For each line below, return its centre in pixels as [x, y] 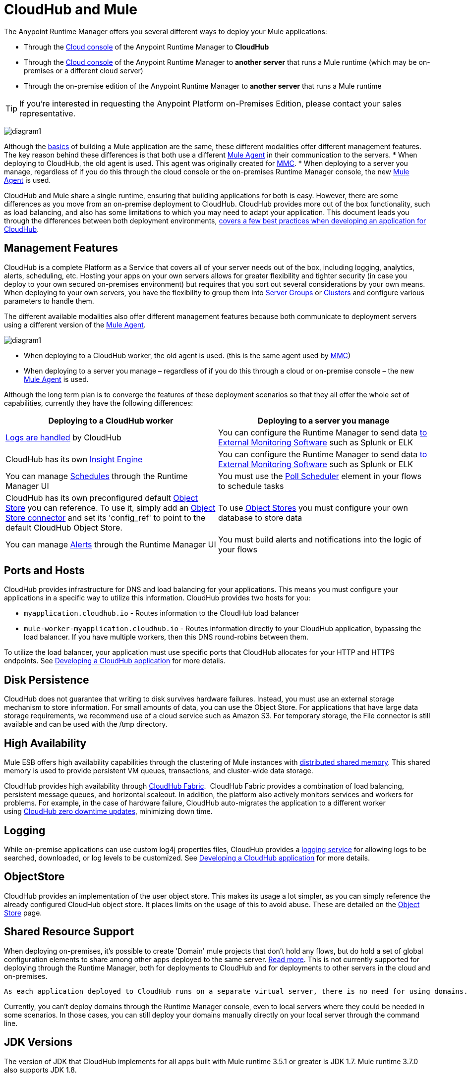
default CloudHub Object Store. [64, 527]
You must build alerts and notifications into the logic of [320, 539]
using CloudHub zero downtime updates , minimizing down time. [108, 811]
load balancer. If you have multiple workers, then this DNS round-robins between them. [166, 637]
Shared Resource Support [69, 932]
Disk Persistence [47, 680]
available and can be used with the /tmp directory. [86, 724]
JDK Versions [38, 1042]
